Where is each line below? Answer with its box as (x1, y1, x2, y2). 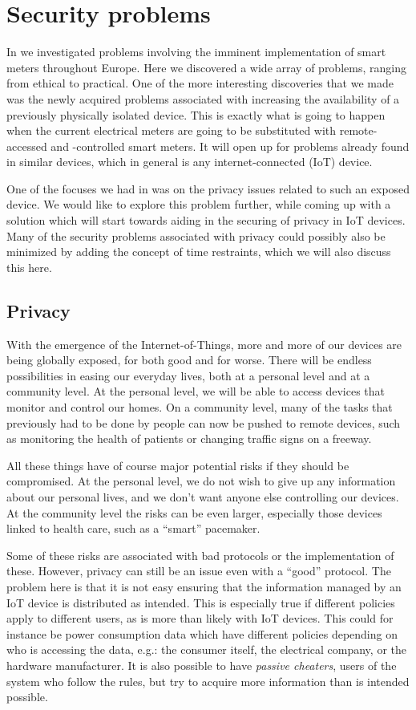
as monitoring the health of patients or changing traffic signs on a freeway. (6, 430, 372, 447)
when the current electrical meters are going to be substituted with (6, 122, 337, 139)
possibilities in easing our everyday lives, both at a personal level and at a (6, 367, 370, 383)
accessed (6, 137, 47, 154)
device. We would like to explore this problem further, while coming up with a (6, 196, 391, 213)
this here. (6, 258, 52, 275)
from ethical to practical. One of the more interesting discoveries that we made (6, 75, 394, 91)
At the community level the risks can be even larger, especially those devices (6, 504, 382, 521)
